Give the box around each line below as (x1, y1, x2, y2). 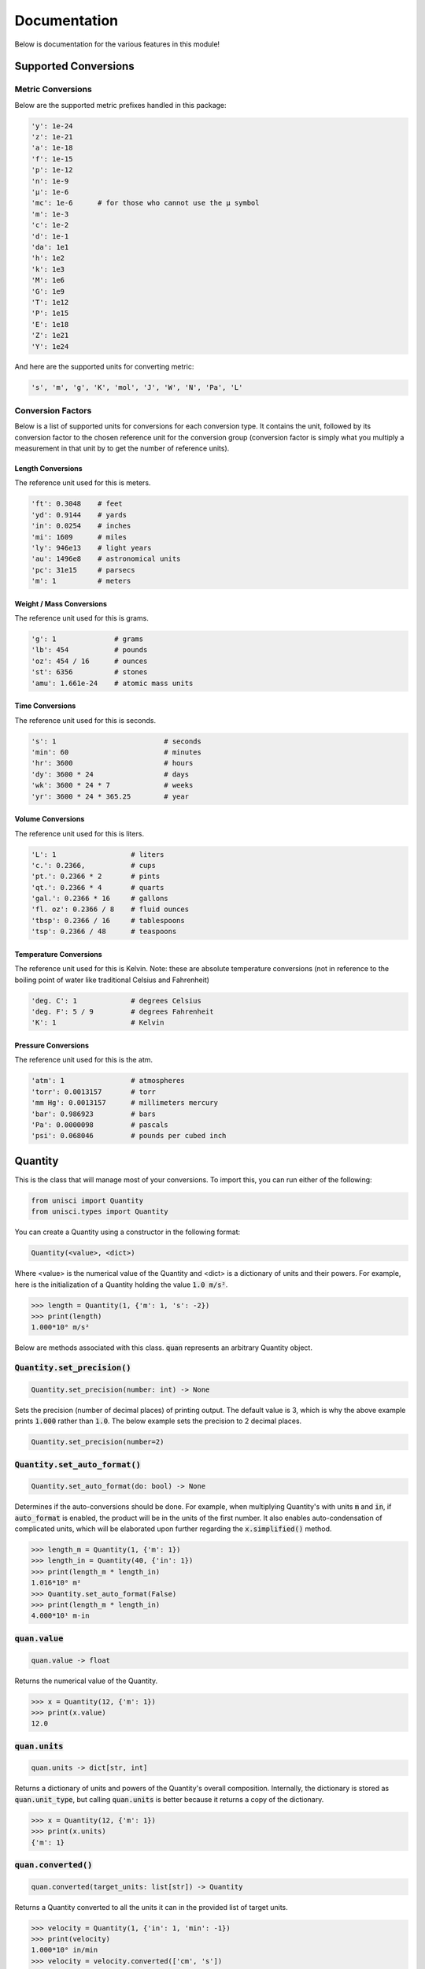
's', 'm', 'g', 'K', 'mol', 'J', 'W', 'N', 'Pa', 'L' (31, 383, 243, 392)
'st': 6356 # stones (31, 668, 148, 677)
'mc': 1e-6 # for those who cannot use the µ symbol (31, 198, 260, 208)
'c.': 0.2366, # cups (31, 861, 157, 870)
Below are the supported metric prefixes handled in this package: (14, 100, 227, 109)
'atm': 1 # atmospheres (31, 1076, 185, 1085)
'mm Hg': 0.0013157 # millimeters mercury (31, 1099, 218, 1107)
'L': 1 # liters (31, 850, 164, 858)
